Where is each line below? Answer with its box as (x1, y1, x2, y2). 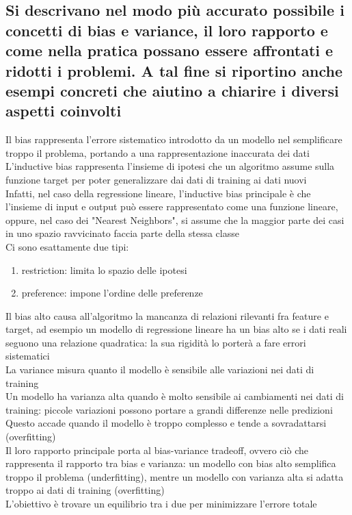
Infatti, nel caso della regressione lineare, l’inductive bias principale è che (5, 186, 311, 200)
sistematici (5, 349, 50, 363)
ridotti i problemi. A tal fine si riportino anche (5, 60, 343, 81)
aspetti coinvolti (5, 100, 122, 121)
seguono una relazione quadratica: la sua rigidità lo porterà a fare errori (5, 335, 306, 349)
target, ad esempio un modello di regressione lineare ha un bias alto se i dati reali (5, 322, 347, 336)
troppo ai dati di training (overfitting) (5, 483, 165, 497)
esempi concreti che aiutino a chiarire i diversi (5, 79, 339, 101)
